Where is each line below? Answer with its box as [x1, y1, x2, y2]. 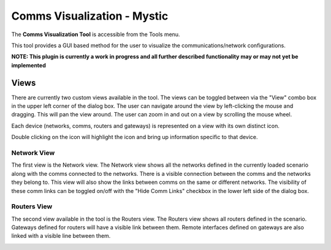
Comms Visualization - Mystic [11, 9, 169, 23]
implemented [11, 61, 46, 69]
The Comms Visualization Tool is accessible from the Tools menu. [11, 31, 180, 38]
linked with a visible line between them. [11, 232, 111, 240]
